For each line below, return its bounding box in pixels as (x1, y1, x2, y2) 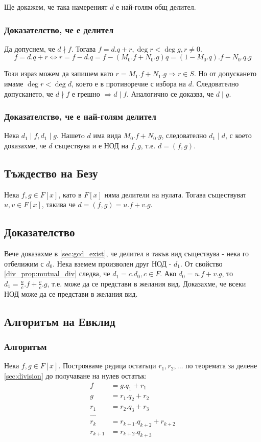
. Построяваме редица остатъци (58, 360, 156, 371)
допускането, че (4, 88, 54, 99)
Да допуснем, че (4, 43, 55, 54)
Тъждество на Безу (4, 165, 98, 181)
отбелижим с (4, 258, 44, 269)
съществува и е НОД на (55, 140, 129, 150)
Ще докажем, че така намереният (4, 2, 108, 12)
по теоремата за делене (185, 360, 257, 371)
